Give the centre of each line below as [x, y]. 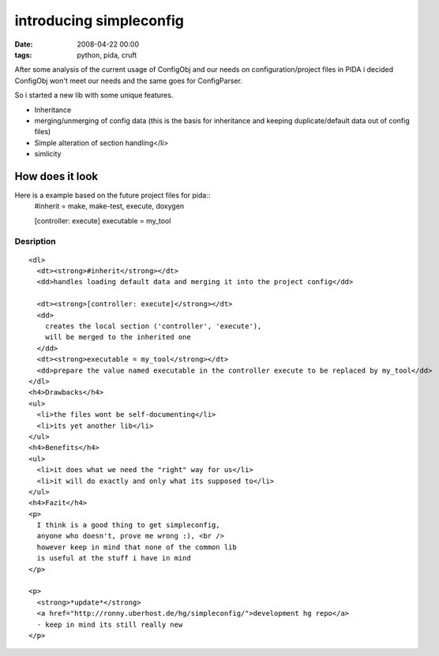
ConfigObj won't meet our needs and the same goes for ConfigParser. [128, 81]
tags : [23, 54]
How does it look [56, 176]
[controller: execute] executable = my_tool [103, 220]
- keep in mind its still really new [110, 624]
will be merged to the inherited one [118, 337]
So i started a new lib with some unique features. [94, 96]
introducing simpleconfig [99, 21]
